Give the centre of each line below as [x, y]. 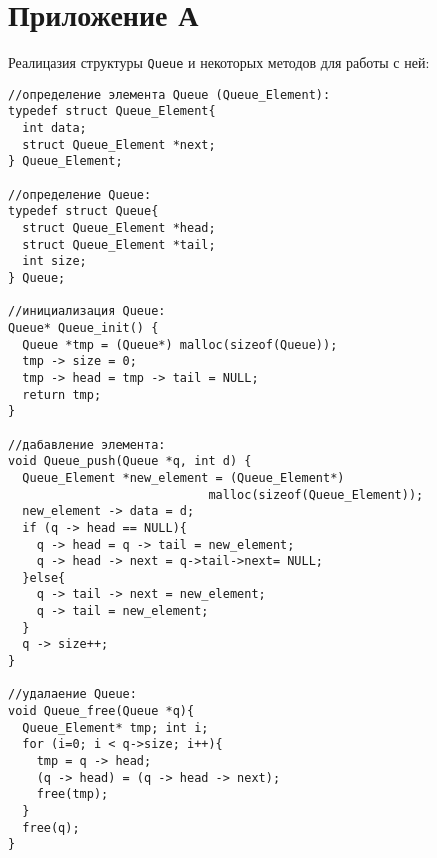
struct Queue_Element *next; [119, 144]
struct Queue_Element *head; [119, 228]
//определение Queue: [80, 194]
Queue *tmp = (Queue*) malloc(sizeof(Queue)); [180, 344]
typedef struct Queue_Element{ [112, 111]
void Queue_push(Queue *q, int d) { [130, 461]
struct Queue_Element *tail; [119, 244]
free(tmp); [72, 794]
